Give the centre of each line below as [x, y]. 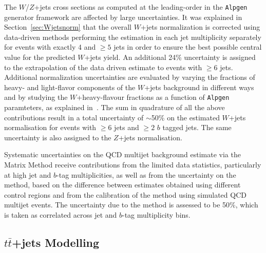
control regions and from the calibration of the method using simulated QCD [125, 194]
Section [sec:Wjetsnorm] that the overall [68, 27]
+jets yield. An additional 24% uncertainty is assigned [170, 57]
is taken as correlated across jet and [61, 215]
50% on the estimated [185, 117]
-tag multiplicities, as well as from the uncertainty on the [146, 174]
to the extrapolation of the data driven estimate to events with [103, 67]
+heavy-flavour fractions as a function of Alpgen [153, 97]
